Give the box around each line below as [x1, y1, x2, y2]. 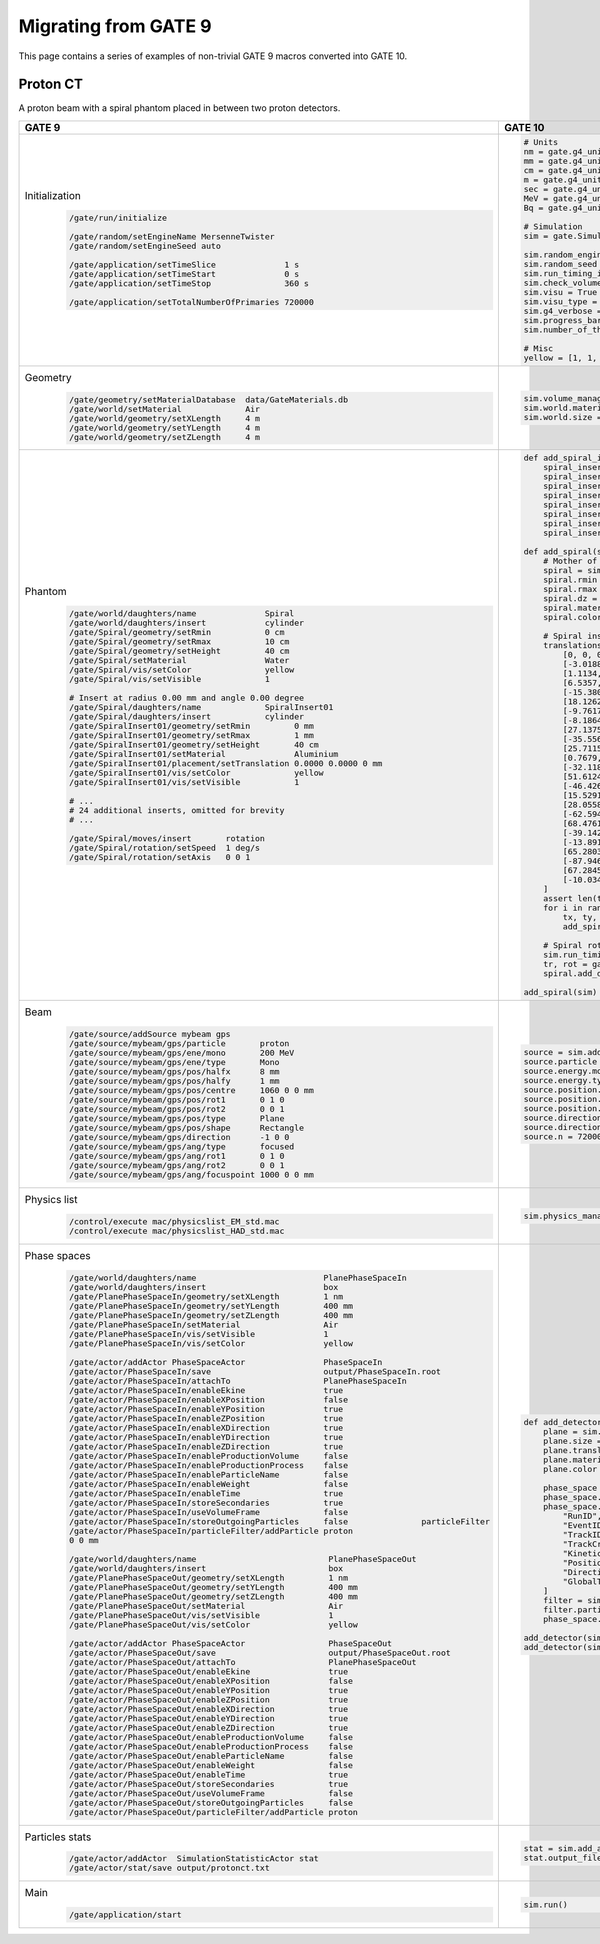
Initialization [24, 189, 82, 203]
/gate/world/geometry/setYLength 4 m [68, 422, 260, 433]
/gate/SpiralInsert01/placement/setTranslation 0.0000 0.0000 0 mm [68, 758, 383, 769]
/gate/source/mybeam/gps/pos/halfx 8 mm [68, 1066, 280, 1077]
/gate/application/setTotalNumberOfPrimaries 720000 [68, 297, 314, 308]
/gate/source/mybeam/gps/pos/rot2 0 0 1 [68, 1104, 285, 1115]
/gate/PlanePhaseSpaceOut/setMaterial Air [68, 1600, 344, 1611]
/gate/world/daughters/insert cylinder [68, 618, 305, 629]
